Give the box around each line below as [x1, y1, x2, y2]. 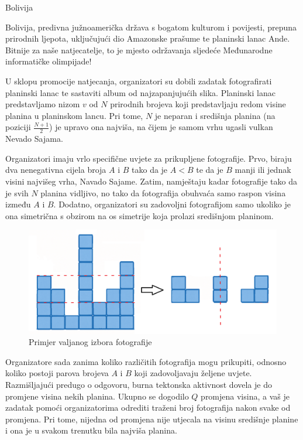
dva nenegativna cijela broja [5, 163, 106, 176]
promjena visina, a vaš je [201, 390, 290, 402]
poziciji [5, 121, 31, 133]
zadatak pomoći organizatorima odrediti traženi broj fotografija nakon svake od [5, 401, 291, 414]
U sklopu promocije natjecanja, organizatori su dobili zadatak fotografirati [5, 74, 272, 87]
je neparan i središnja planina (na [154, 109, 276, 121]
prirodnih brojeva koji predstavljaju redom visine [110, 98, 286, 110]
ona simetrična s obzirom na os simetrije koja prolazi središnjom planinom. [5, 209, 274, 221]
